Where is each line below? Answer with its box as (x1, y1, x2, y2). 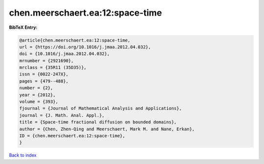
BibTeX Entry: (9, 24, 38, 30)
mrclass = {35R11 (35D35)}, (19, 65, 87, 70)
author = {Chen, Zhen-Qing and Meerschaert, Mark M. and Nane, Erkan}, (19, 126, 195, 132)
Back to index (9, 152, 37, 158)
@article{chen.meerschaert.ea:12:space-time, (19, 37, 131, 43)
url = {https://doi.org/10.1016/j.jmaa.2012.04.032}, (19, 44, 151, 50)
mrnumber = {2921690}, (19, 58, 74, 63)
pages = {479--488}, (19, 78, 68, 84)
